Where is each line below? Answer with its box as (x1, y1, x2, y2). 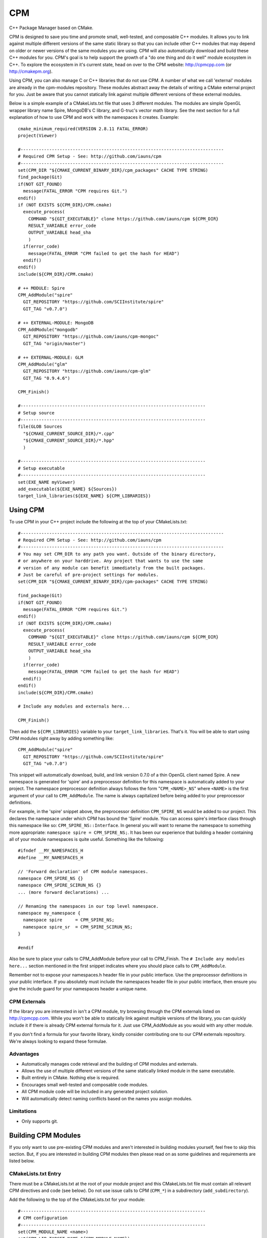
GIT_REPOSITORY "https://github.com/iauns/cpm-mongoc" (23, 334, 159, 339)
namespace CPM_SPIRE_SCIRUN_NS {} (18, 882, 101, 888)
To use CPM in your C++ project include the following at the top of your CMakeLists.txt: (9, 519, 187, 525)
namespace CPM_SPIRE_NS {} (18, 876, 84, 881)
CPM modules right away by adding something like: (9, 735, 114, 741)
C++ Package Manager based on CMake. (9, 25, 93, 31)
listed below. (9, 1158, 35, 1164)
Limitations (9, 1108, 37, 1115)
